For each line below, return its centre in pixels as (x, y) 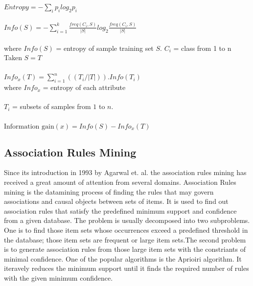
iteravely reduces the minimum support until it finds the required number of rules (126, 268)
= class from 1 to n (202, 48)
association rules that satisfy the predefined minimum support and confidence (120, 210)
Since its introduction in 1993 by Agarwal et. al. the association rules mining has (125, 172)
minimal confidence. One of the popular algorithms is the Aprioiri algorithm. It (123, 258)
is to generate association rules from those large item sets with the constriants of (125, 249)
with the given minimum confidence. (58, 277)
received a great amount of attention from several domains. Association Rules (120, 182)
